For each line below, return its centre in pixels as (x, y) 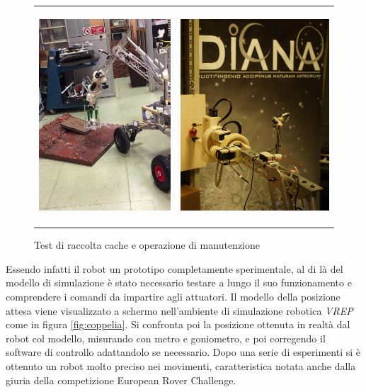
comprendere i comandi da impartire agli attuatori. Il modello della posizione (173, 296)
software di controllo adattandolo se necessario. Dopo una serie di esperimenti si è (183, 352)
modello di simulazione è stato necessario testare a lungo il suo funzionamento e (179, 282)
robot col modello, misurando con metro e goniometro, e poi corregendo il (166, 338)
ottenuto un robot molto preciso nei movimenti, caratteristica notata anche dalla (181, 365)
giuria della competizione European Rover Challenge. (121, 380)
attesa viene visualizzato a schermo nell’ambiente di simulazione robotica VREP (179, 310)
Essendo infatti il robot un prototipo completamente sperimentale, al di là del (175, 268)
